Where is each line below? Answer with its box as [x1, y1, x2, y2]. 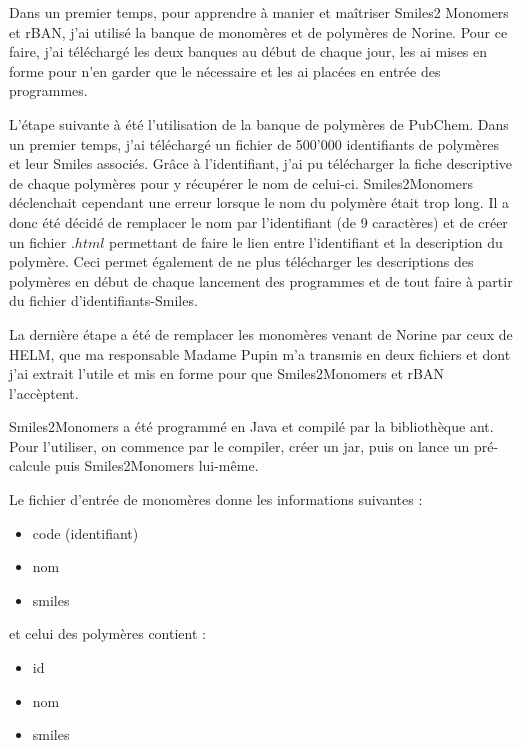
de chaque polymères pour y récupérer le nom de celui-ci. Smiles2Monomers [9, 172, 473, 193]
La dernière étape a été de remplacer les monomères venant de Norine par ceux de [9, 323, 513, 344]
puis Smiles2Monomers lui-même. [54, 455, 259, 476]
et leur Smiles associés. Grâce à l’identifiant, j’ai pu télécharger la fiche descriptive [9, 153, 513, 174]
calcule [9, 455, 51, 476]
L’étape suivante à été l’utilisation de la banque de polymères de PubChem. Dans [9, 113, 509, 134]
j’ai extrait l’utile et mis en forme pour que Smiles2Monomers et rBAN [9, 363, 444, 384]
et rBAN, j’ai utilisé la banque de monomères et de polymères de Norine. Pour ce [9, 21, 508, 42]
